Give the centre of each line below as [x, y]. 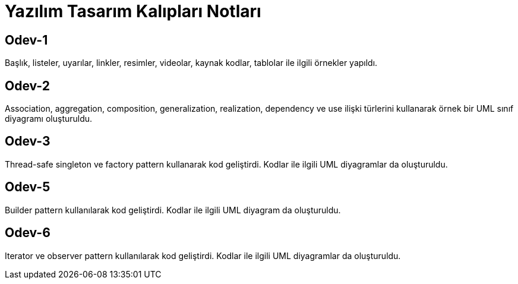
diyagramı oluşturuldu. [49, 119]
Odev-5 [28, 187]
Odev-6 [28, 233]
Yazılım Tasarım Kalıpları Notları [133, 11]
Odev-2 [27, 86]
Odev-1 [26, 40]
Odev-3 [28, 141]
